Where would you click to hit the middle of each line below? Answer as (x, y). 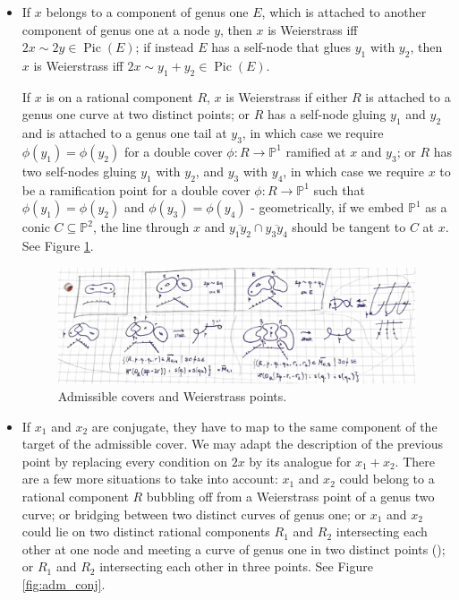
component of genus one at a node (116, 29)
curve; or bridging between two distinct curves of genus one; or (194, 514)
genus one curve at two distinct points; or (136, 114)
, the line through (141, 227)
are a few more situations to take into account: (150, 479)
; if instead (165, 47)
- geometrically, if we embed (327, 207)
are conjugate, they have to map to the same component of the (264, 426)
